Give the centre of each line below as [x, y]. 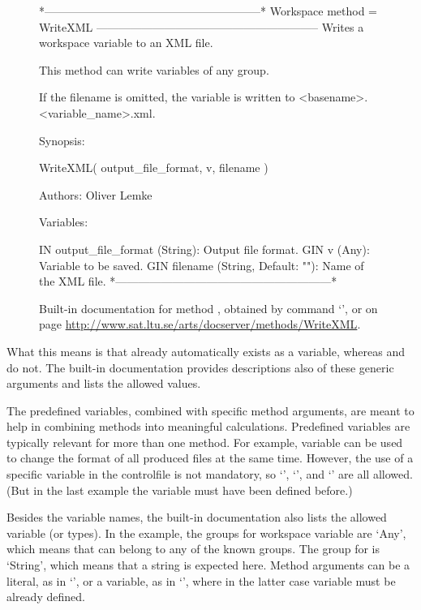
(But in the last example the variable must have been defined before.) [180, 490]
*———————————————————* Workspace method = [208, 11]
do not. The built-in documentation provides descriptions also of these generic [200, 367]
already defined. [46, 597]
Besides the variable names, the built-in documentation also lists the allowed [197, 517]
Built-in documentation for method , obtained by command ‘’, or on [208, 308]
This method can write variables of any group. [154, 69]
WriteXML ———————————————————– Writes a [202, 26]
